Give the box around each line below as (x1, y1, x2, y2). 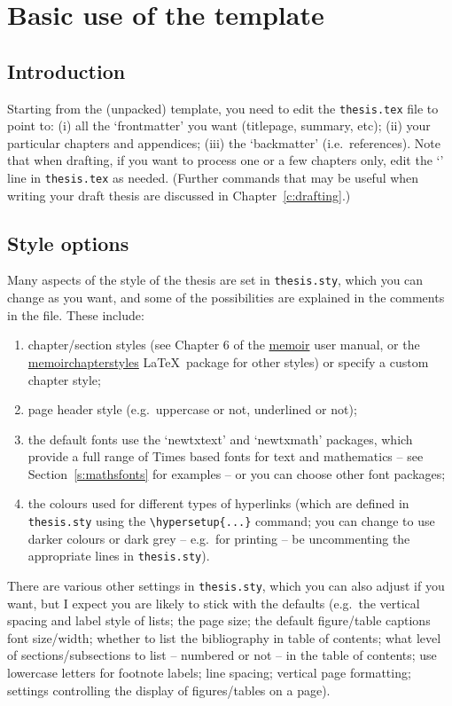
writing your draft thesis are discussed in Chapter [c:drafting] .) (7, 185, 351, 204)
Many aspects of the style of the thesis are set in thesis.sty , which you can (7, 271, 424, 289)
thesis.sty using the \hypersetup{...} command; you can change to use (27, 512, 435, 530)
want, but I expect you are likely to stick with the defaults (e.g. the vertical (7, 593, 420, 612)
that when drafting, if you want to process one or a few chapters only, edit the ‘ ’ (7, 151, 444, 169)
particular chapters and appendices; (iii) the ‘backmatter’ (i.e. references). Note (7, 133, 440, 152)
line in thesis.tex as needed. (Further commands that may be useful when (7, 169, 419, 187)
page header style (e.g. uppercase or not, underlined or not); (27, 400, 357, 419)
